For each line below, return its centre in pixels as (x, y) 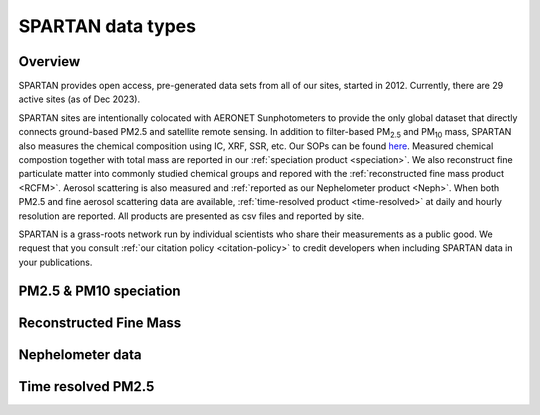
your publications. (55, 262)
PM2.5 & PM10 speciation (99, 290)
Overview (49, 61)
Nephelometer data (80, 354)
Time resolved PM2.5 (86, 386)
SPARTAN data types (107, 26)
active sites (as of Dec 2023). (79, 99)
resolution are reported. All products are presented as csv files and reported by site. (191, 216)
